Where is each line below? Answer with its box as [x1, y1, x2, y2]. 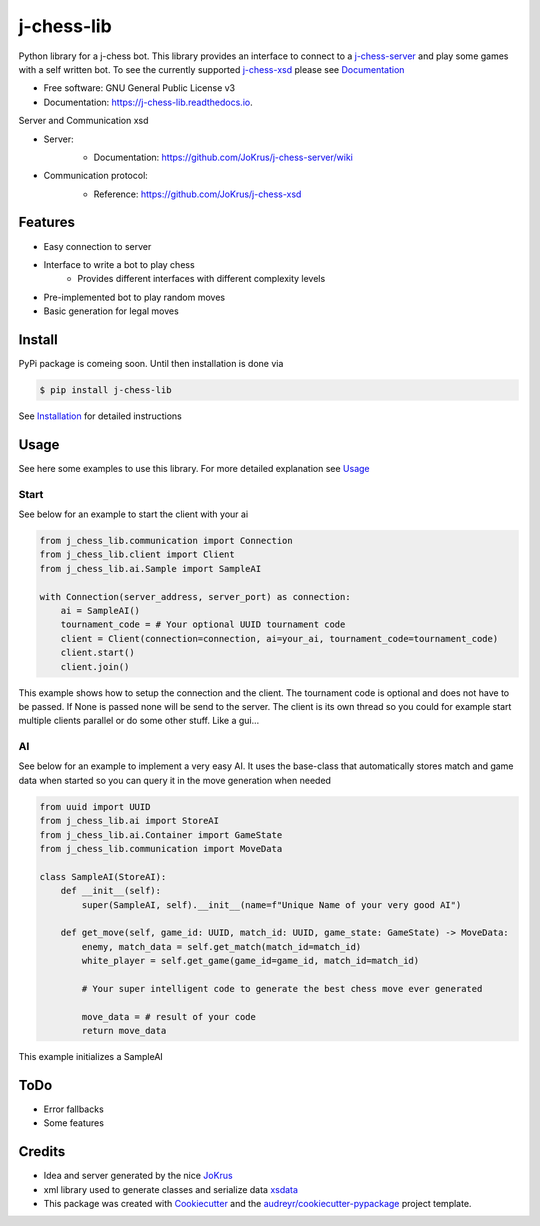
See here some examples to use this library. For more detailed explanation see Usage [18, 462, 370, 474]
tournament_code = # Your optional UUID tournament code [60, 619, 346, 630]
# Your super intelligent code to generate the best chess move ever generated [81, 983, 483, 994]
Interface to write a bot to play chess [43, 258, 195, 270]
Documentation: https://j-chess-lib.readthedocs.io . [43, 96, 254, 108]
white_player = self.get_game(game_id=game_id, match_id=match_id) [81, 955, 420, 967]
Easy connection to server [43, 240, 152, 252]
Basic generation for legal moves [43, 305, 179, 317]
